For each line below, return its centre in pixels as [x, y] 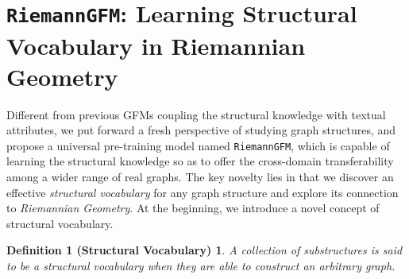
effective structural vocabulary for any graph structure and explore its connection [203, 192]
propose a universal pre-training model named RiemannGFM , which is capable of [198, 145]
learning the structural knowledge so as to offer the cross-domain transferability [200, 161]
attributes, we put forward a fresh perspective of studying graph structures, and [201, 130]
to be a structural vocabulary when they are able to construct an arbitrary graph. [201, 266]
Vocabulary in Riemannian [156, 45]
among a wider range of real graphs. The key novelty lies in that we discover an [200, 177]
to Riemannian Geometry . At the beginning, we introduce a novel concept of [193, 208]
